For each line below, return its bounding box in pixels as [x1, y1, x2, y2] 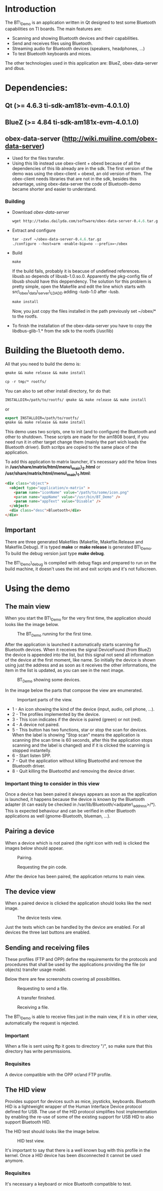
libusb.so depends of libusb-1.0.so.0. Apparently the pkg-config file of [12, 273, 153, 279]
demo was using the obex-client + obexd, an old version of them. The [12, 170, 151, 176]
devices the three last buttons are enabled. [5, 929, 91, 936]
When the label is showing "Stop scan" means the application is [12, 732, 140, 738]
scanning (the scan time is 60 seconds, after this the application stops [12, 737, 153, 743]
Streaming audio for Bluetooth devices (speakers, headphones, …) [12, 45, 145, 51]
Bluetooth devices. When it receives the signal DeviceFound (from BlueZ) [5, 647, 151, 652]
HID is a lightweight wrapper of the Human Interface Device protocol [5, 1104, 142, 1109]
